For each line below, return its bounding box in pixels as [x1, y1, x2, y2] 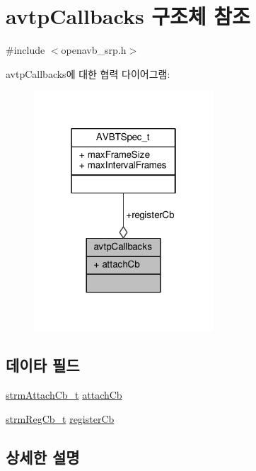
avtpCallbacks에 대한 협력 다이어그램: [6, 66, 170, 81]
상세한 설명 [6, 446, 80, 467]
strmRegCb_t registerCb [6, 411, 115, 426]
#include [6, 42, 45, 57]
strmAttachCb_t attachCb [6, 387, 122, 402]
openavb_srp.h [61, 42, 127, 57]
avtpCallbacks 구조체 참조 [6, 1, 250, 30]
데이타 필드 [6, 354, 80, 376]
